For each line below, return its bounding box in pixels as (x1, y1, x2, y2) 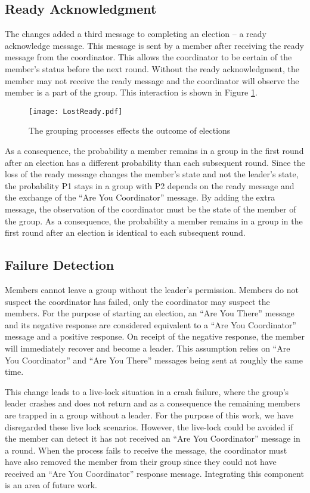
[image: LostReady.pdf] (29, 107, 123, 116)
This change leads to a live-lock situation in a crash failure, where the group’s (5, 385, 289, 398)
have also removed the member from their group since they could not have (5, 455, 277, 468)
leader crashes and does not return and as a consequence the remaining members (5, 397, 300, 409)
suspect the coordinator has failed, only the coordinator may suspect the (5, 295, 270, 307)
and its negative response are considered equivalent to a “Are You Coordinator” (5, 318, 296, 331)
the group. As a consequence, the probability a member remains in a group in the (5, 214, 303, 227)
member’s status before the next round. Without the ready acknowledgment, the (5, 62, 299, 75)
